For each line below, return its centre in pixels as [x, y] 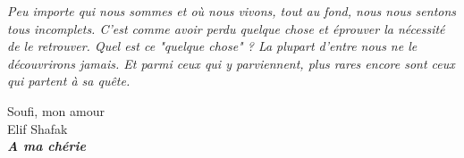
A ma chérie [46, 146]
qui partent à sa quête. [69, 81]
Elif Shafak [38, 128]
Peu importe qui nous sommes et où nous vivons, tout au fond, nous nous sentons [232, 11]
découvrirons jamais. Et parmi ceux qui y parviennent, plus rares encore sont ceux [231, 63]
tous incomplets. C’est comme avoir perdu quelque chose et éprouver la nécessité [226, 28]
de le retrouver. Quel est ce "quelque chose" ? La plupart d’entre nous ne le [212, 46]
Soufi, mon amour [56, 110]
